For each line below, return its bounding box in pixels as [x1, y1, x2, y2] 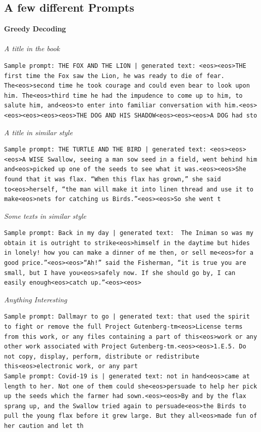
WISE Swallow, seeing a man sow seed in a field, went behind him [29, 155, 257, 163]
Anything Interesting [4, 294, 67, 304]
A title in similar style [4, 127, 73, 137]
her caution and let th [4, 422, 84, 429]
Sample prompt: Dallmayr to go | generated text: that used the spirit [4, 313, 250, 321]
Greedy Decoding [4, 23, 66, 34]
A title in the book [4, 43, 60, 54]
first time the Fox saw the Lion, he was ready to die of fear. [4, 72, 225, 80]
